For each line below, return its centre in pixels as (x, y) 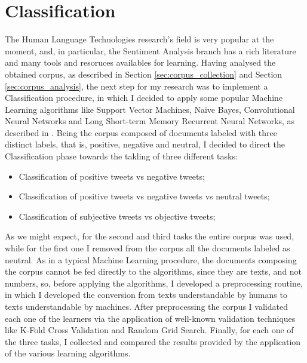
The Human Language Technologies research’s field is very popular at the (139, 39)
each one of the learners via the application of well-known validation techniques (150, 318)
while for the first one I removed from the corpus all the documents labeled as (148, 248)
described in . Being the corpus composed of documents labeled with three (141, 132)
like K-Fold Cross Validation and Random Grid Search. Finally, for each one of (149, 330)
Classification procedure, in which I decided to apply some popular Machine (144, 98)
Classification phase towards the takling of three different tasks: (121, 156)
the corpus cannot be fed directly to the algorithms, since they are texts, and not (153, 271)
